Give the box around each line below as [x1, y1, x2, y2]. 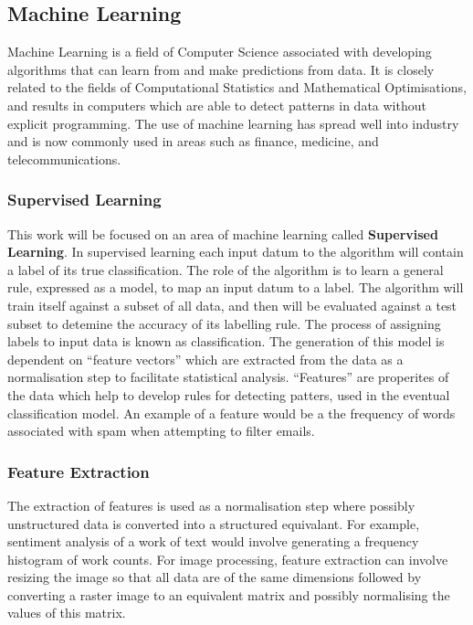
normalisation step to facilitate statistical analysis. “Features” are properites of [7, 367, 449, 387]
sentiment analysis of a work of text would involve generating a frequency [7, 532, 419, 551]
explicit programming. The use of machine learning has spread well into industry [7, 113, 459, 132]
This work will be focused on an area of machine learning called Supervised [7, 224, 438, 243]
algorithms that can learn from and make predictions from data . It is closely [7, 59, 435, 79]
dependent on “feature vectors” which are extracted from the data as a [7, 349, 404, 368]
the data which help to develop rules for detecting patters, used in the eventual [7, 385, 450, 404]
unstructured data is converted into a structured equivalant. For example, [7, 514, 420, 533]
